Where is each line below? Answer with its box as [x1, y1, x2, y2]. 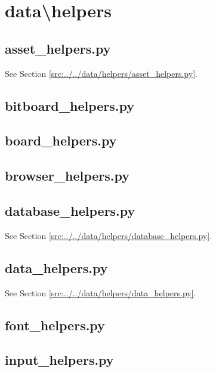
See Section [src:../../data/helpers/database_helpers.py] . [5, 229, 212, 241]
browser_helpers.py [5, 166, 130, 185]
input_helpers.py [5, 351, 114, 369]
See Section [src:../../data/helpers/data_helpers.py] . [5, 286, 196, 299]
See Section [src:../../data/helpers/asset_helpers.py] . [5, 67, 198, 79]
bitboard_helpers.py [5, 96, 135, 114]
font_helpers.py [5, 315, 105, 334]
